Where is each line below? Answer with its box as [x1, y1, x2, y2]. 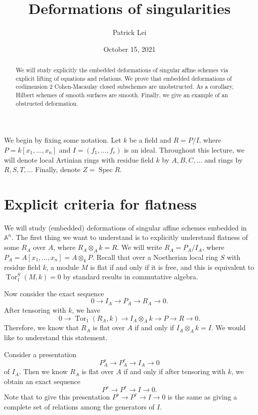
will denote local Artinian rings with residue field [4, 154, 154, 165]
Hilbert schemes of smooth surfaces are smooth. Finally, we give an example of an [15, 91, 228, 99]
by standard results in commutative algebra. [63, 271, 198, 282]
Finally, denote [35, 164, 81, 175]
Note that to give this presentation [4, 391, 110, 402]
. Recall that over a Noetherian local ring [92, 251, 218, 262]
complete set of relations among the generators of [4, 401, 155, 412]
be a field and [129, 135, 171, 145]
